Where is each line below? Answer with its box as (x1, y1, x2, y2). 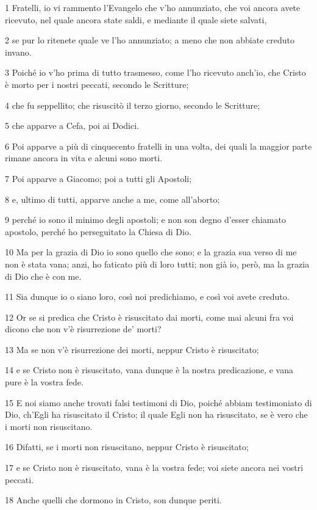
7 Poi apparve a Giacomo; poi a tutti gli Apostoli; (5, 172, 192, 184)
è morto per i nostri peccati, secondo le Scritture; (5, 78, 189, 90)
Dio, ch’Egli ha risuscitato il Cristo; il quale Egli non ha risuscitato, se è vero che (5, 408, 308, 421)
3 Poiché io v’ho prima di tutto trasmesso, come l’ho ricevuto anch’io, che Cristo (5, 66, 306, 79)
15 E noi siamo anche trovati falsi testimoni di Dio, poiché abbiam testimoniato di (5, 396, 312, 409)
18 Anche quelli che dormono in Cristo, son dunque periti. (5, 494, 222, 506)
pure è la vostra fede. (5, 376, 84, 388)
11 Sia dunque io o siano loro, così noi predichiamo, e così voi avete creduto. (5, 290, 290, 303)
